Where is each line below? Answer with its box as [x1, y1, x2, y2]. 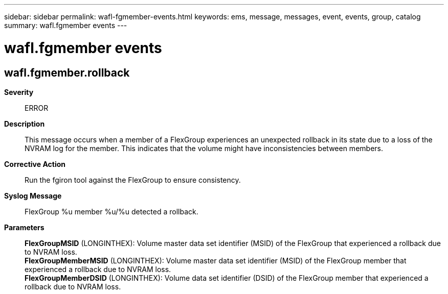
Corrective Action [4, 159, 65, 168]
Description [4, 119, 45, 128]
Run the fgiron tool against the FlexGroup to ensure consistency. [25, 175, 241, 184]
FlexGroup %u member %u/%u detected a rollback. [25, 207, 198, 216]
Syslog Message [4, 191, 62, 200]
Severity [4, 87, 34, 96]
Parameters [4, 223, 44, 232]
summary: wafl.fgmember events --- [4, 21, 127, 30]
